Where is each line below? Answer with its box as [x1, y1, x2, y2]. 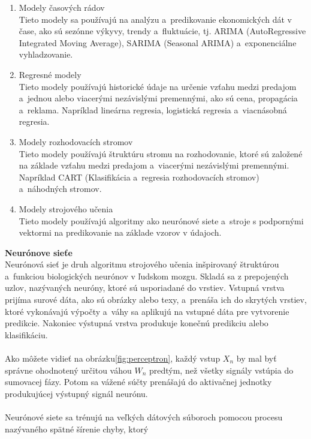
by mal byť [236, 352, 277, 365]
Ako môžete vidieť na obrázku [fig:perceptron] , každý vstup [5, 352, 221, 365]
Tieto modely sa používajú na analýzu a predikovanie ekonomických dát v [19, 13, 292, 25]
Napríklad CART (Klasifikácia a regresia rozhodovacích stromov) [19, 170, 259, 183]
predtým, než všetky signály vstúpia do [149, 363, 294, 376]
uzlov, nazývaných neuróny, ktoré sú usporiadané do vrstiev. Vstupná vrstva [5, 281, 285, 294]
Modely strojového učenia [19, 202, 113, 215]
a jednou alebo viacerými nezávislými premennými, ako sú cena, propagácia [19, 92, 298, 104]
